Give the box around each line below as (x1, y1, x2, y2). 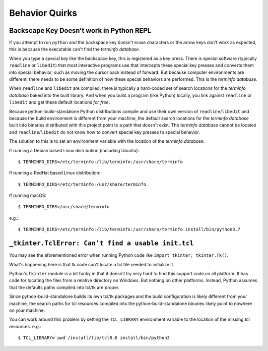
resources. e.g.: (9, 323, 42, 329)
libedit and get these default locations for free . (9, 99, 110, 105)
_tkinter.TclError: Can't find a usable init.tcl (9, 239, 194, 247)
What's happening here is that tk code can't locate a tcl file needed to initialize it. (9, 261, 175, 267)
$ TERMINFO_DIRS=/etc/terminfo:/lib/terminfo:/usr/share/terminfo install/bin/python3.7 (18, 227, 241, 233)
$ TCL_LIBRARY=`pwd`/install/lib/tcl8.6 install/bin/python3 (18, 335, 170, 341)
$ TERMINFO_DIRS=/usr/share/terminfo (18, 204, 110, 210)
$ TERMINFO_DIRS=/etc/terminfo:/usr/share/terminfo (18, 181, 146, 187)
